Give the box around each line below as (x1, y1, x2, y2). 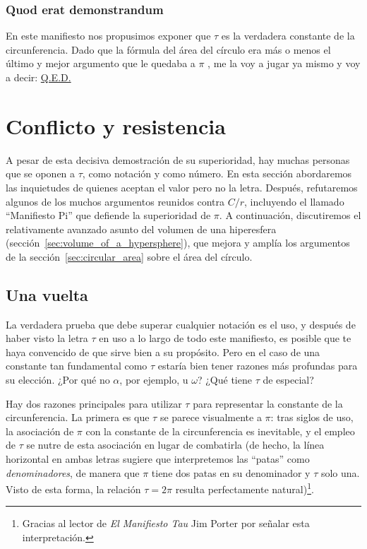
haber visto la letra (6, 331, 88, 346)
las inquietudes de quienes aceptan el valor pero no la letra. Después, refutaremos (6, 179, 358, 194)
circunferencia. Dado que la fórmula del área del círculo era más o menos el (6, 42, 331, 57)
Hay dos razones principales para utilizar (6, 396, 182, 411)
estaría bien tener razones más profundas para (157, 358, 358, 373)
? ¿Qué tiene (197, 372, 252, 387)
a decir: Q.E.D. (6, 70, 71, 84)
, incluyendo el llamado (244, 194, 344, 208)
